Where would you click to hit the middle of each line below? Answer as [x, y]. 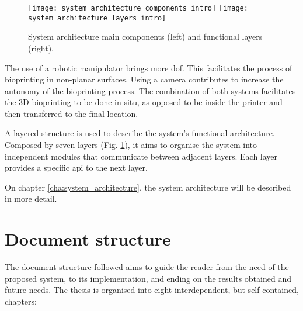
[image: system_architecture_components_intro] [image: [138, 8]
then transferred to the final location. [72, 113]
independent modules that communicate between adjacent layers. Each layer [141, 156]
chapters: [21, 301]
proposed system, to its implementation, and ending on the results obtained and [148, 278]
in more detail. [31, 198]
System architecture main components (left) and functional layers [145, 37]
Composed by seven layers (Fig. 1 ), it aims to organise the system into [131, 145]
